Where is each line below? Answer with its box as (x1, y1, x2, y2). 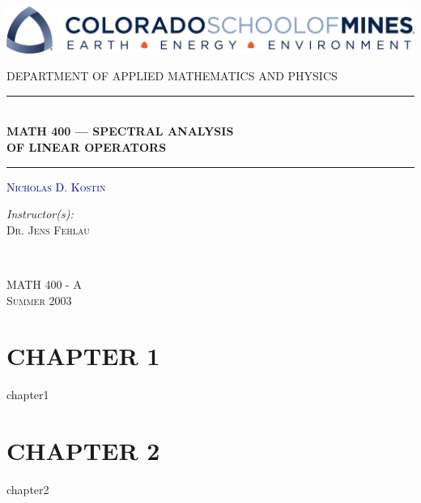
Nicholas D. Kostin (6, 178, 106, 195)
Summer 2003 (6, 291, 72, 308)
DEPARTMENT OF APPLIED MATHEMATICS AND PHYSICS (6, 67, 338, 84)
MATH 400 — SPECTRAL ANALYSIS (6, 123, 234, 140)
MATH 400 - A (6, 275, 82, 292)
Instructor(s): (6, 205, 74, 222)
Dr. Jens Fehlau (6, 221, 90, 238)
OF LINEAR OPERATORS (6, 138, 167, 155)
